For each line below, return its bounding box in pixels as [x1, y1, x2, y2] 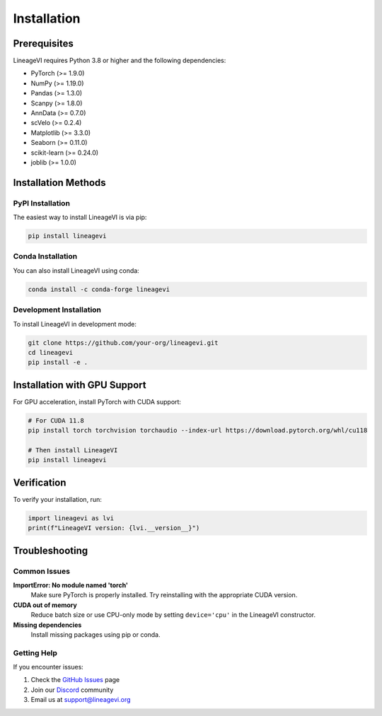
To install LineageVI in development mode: [13, 319, 137, 328]
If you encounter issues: [13, 663, 84, 671]
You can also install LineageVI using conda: [13, 266, 139, 275]
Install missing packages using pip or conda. [30, 630, 161, 639]
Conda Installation [13, 252, 78, 262]
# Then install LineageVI [28, 446, 118, 454]
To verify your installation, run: [13, 495, 102, 503]
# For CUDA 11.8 [28, 416, 85, 424]
